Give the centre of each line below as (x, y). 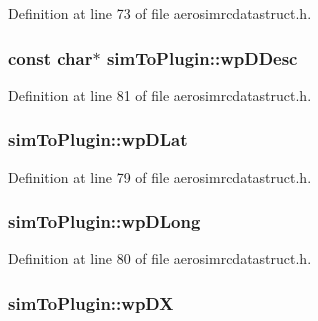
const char (50, 57)
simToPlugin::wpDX (91, 302)
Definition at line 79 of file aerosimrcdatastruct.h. (160, 176)
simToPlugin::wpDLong (104, 221)
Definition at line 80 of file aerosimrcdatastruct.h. (160, 258)
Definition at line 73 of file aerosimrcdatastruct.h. (160, 13)
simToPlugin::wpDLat (98, 139)
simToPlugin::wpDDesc (202, 57)
